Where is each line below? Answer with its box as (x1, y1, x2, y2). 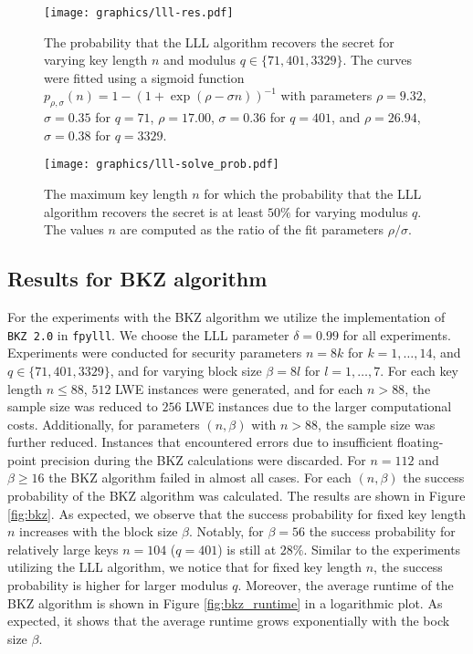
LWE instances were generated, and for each (115, 379, 363, 398)
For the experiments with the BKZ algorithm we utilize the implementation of (7, 307, 446, 327)
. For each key (380, 360, 459, 379)
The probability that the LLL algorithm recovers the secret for (44, 32, 394, 51)
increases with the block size (19, 522, 178, 541)
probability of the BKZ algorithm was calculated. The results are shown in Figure (7, 486, 466, 505)
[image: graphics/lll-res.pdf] (44, 6, 234, 19)
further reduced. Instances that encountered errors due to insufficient (7, 432, 394, 452)
